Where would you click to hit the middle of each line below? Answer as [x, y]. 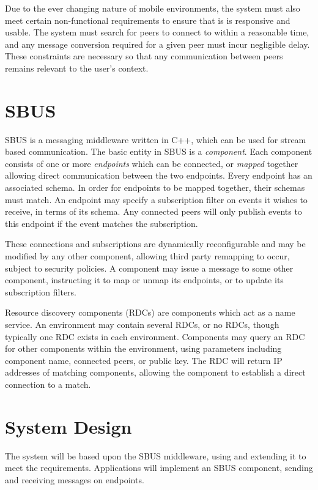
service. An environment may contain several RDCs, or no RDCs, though [142, 324]
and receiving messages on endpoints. [75, 479]
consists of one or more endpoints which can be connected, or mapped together [152, 163]
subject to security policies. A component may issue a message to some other [149, 268]
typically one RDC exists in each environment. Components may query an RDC [155, 336]
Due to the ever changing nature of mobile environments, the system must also [153, 8]
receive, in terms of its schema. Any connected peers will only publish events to [153, 211]
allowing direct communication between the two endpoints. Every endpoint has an [159, 175]
